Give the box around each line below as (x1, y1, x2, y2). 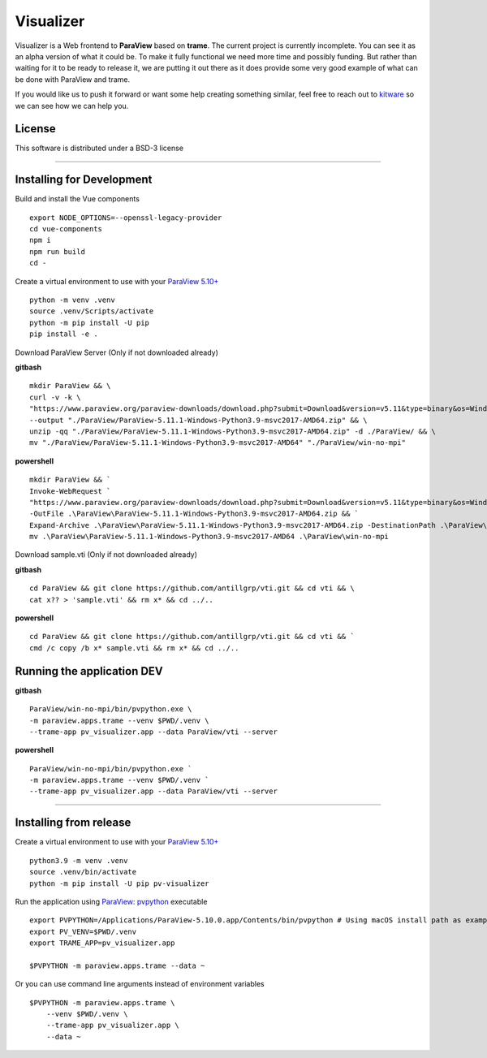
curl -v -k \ (29, 392, 81, 402)
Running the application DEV (15, 664, 164, 678)
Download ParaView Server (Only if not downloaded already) (15, 348, 219, 357)
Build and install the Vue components (15, 194, 140, 204)
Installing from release (15, 816, 131, 830)
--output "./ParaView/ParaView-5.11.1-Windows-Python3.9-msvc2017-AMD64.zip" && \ (29, 415, 368, 425)
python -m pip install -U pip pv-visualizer (29, 879, 210, 888)
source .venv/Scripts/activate (29, 307, 154, 316)
